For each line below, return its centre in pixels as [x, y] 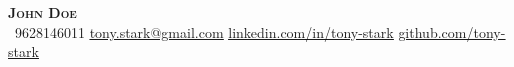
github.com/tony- [452, 31]
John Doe [42, 12]
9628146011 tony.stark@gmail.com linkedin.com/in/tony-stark [204, 31]
